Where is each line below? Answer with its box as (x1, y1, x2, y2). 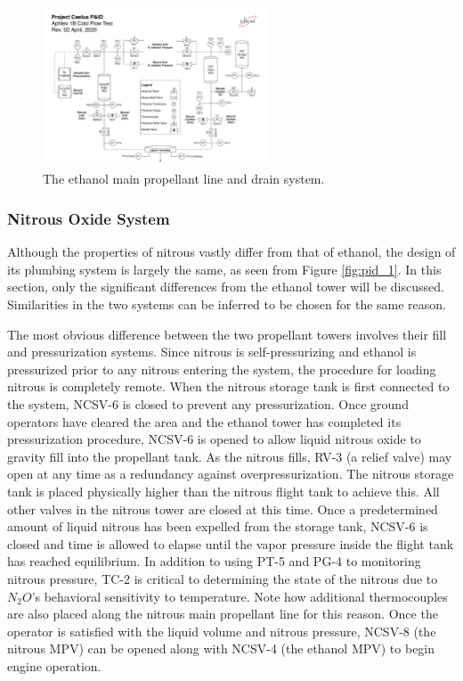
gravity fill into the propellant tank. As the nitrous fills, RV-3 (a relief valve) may (7, 447, 452, 465)
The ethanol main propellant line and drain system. (43, 169, 325, 188)
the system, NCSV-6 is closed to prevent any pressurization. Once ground (7, 395, 409, 414)
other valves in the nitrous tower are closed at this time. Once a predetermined (7, 499, 438, 518)
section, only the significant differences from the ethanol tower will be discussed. (7, 277, 444, 296)
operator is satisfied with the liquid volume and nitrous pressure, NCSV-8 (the (7, 621, 436, 640)
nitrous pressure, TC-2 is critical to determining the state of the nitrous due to (7, 569, 438, 587)
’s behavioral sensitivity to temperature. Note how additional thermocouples (31, 587, 448, 605)
